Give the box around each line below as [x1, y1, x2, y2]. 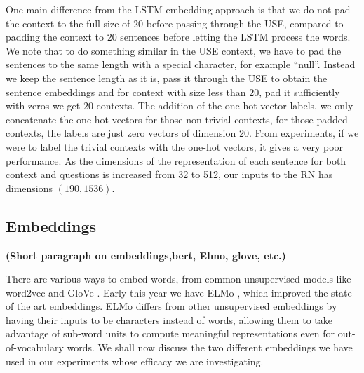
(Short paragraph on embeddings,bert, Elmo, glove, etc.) [6, 247, 286, 262]
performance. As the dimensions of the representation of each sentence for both [6, 153, 346, 168]
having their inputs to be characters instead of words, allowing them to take [6, 312, 332, 327]
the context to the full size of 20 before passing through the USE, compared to [6, 15, 344, 30]
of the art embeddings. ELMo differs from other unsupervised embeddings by [6, 299, 337, 313]
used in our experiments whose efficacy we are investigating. [6, 353, 264, 368]
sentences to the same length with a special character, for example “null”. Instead [6, 57, 356, 72]
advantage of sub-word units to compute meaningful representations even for [6, 326, 335, 341]
